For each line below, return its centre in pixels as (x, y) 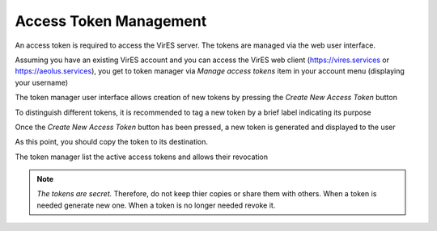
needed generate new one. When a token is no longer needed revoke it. (156, 205)
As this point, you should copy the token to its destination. (112, 142)
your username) (42, 82)
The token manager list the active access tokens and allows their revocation (142, 157)
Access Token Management (111, 21)
